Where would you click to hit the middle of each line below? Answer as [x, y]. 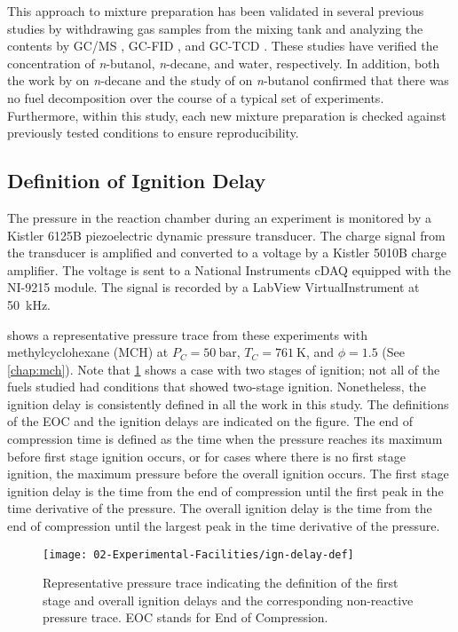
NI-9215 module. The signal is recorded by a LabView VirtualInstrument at [213, 287]
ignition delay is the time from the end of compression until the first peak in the [225, 490]
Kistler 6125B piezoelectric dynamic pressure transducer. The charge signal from [226, 235]
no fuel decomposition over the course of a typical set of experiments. [196, 97]
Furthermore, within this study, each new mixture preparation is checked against [227, 115]
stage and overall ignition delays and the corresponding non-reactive [228, 600]
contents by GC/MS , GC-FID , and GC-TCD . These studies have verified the [223, 46]
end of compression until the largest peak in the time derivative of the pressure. [224, 526]
